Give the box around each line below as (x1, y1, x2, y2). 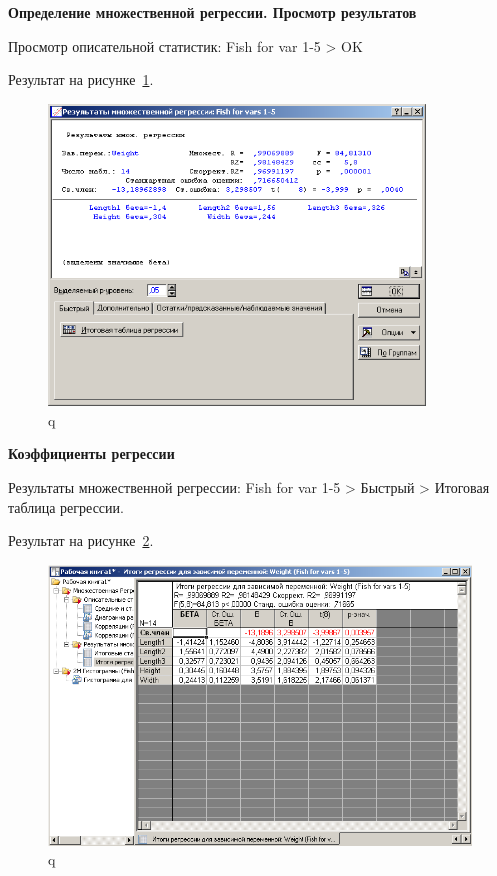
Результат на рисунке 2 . (8, 530, 154, 551)
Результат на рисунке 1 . (8, 69, 154, 90)
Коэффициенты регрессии (8, 443, 175, 464)
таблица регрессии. (8, 496, 124, 517)
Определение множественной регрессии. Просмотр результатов (8, 2, 417, 22)
